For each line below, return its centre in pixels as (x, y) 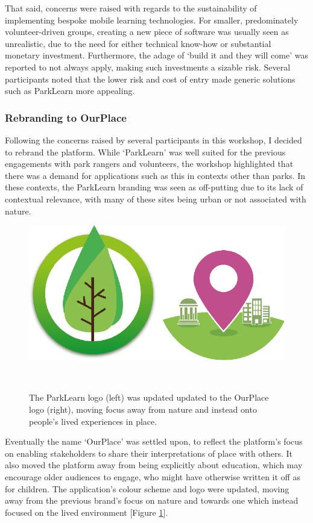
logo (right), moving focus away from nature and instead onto (143, 409)
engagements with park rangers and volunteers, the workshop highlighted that (149, 164)
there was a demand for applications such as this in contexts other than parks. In (155, 175)
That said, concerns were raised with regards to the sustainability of (131, 8)
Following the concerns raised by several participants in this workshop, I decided (153, 139)
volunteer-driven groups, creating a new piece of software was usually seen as (147, 32)
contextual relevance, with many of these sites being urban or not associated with (156, 199)
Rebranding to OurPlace (66, 117)
